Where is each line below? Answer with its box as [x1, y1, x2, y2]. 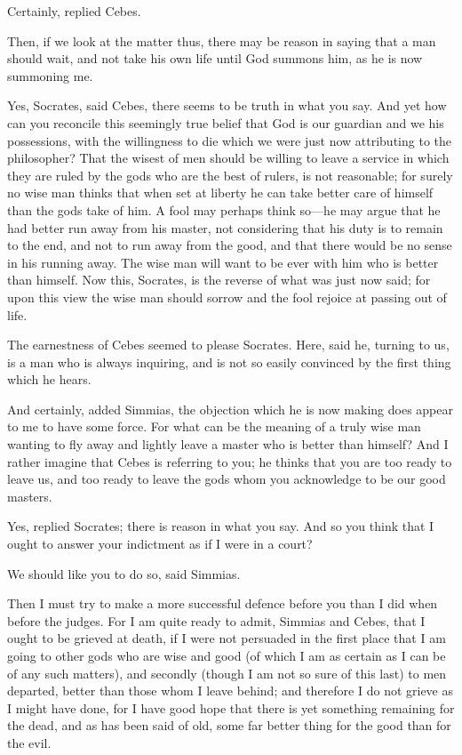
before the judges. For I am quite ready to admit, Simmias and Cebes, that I [7, 611, 426, 630]
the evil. [7, 733, 52, 751]
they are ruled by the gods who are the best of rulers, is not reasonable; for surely [7, 165, 453, 184]
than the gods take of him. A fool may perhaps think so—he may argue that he [7, 200, 441, 219]
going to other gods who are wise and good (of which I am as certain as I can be [7, 647, 446, 664]
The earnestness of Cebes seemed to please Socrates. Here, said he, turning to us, [7, 335, 450, 354]
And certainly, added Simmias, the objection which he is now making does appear [7, 399, 453, 418]
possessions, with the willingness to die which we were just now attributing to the [7, 131, 451, 149]
